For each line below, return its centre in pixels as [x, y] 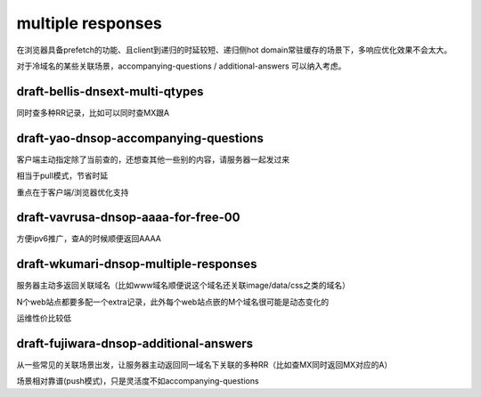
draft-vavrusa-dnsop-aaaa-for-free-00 [128, 218]
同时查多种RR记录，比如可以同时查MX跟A [93, 112]
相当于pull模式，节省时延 [62, 176]
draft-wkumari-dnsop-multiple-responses [137, 264]
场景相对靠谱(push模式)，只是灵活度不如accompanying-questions [138, 381]
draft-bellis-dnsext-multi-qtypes [110, 91]
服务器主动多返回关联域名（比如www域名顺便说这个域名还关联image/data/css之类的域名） [183, 286]
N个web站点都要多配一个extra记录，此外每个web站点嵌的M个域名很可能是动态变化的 [173, 302]
